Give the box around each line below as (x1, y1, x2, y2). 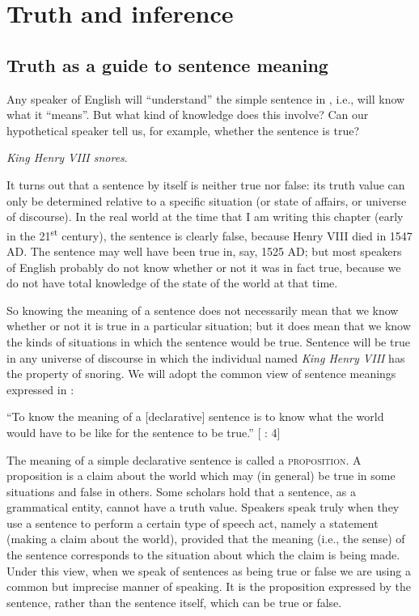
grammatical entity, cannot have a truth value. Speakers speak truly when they (6, 499, 400, 516)
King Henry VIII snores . (6, 149, 128, 166)
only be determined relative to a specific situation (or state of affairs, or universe (6, 192, 407, 209)
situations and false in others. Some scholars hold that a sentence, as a (6, 482, 356, 499)
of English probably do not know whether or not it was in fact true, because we (6, 258, 401, 275)
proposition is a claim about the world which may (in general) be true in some (6, 467, 396, 484)
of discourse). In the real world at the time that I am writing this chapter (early (6, 208, 404, 225)
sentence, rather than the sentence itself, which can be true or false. (6, 593, 342, 610)
